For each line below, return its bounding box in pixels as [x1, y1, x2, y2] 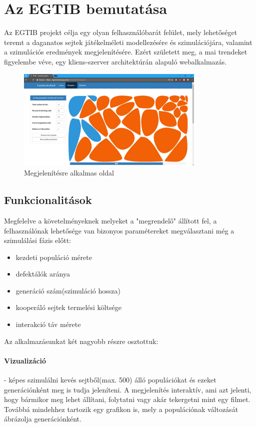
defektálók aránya [15, 268, 70, 279]
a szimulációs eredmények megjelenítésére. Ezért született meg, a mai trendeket [4, 46, 247, 57]
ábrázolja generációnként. [4, 413, 81, 424]
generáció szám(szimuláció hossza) [15, 285, 120, 295]
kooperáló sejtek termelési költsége [15, 302, 121, 312]
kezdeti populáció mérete [15, 251, 92, 262]
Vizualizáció [4, 355, 46, 365]
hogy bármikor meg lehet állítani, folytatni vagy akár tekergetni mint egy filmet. [4, 394, 250, 404]
